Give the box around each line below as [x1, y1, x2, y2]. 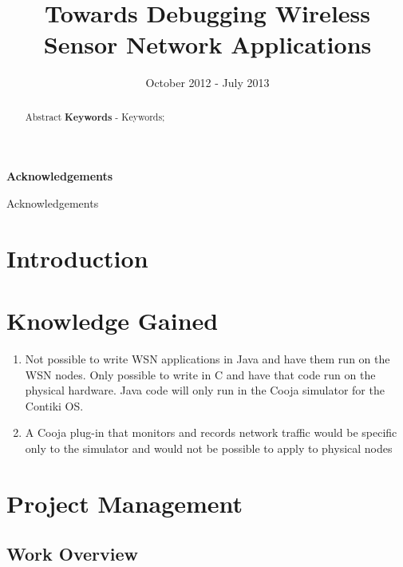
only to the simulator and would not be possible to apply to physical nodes [25, 440, 393, 457]
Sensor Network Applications [43, 28, 372, 61]
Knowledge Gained [6, 304, 219, 337]
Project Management [6, 486, 243, 519]
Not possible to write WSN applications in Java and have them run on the [25, 351, 390, 367]
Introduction [6, 241, 148, 274]
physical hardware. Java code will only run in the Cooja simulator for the [25, 382, 385, 398]
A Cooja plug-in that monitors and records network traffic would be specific [25, 424, 397, 441]
